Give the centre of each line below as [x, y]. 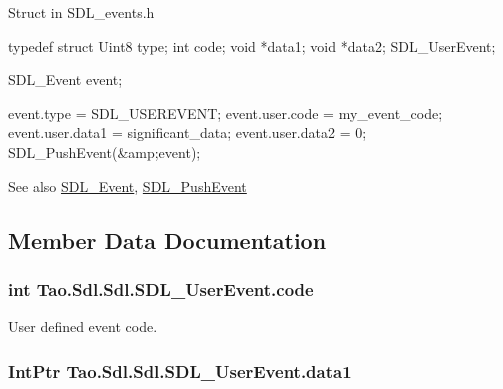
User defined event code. [83, 326]
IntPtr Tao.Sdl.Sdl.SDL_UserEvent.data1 [180, 370]
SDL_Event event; [65, 79]
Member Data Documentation [167, 239]
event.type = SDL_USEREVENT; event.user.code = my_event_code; [225, 112]
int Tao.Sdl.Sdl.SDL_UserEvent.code [161, 288]
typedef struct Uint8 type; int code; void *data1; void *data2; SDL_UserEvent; [252, 45]
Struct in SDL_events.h [81, 12]
